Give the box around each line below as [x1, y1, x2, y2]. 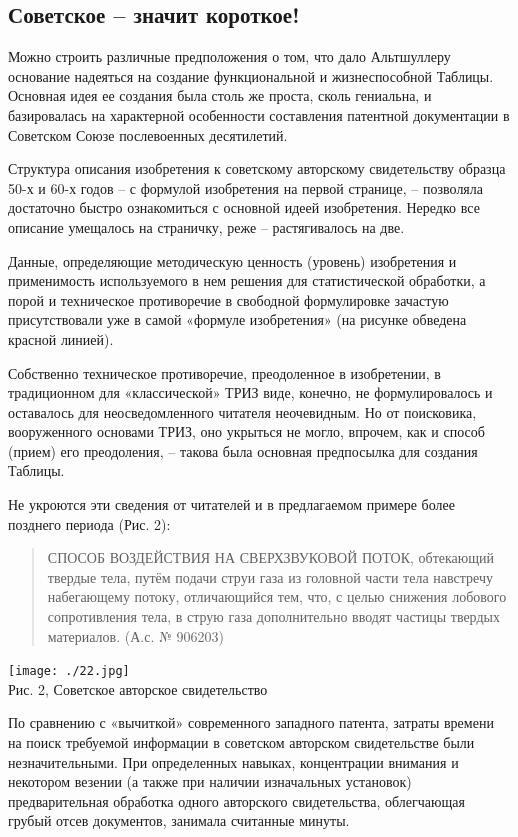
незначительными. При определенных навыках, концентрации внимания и [8, 751, 459, 772]
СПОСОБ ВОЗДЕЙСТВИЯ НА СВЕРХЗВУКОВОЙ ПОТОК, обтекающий [47, 547, 495, 568]
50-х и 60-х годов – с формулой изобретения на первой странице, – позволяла [8, 177, 484, 198]
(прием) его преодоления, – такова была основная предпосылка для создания [8, 440, 478, 461]
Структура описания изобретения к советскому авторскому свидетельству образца [8, 158, 506, 179]
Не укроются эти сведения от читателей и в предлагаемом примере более [8, 494, 455, 515]
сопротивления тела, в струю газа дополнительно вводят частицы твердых [47, 606, 500, 627]
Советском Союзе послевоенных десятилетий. [8, 124, 288, 145]
